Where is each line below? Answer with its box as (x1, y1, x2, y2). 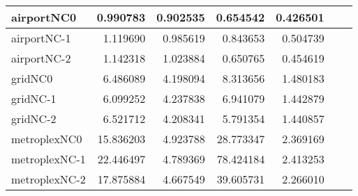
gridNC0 (11, 70, 53, 86)
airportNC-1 (11, 30, 71, 46)
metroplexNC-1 (11, 151, 86, 167)
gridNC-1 (11, 90, 57, 106)
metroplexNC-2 (11, 171, 86, 187)
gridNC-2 (11, 111, 57, 126)
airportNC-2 (11, 50, 71, 66)
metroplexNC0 (11, 131, 82, 147)
